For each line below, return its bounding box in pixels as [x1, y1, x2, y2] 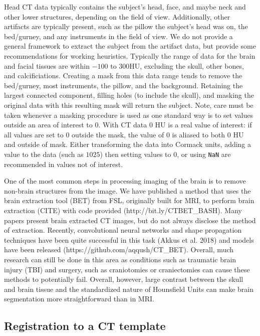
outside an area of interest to [4, 119, 93, 130]
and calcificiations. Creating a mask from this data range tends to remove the [4, 70, 242, 81]
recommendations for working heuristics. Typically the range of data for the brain [4, 50, 255, 61]
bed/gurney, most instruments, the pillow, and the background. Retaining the [4, 80, 243, 90]
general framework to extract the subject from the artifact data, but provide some [4, 41, 256, 51]
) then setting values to [100, 148, 171, 159]
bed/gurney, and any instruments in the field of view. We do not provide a [4, 31, 233, 41]
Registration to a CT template [4, 318, 166, 333]
